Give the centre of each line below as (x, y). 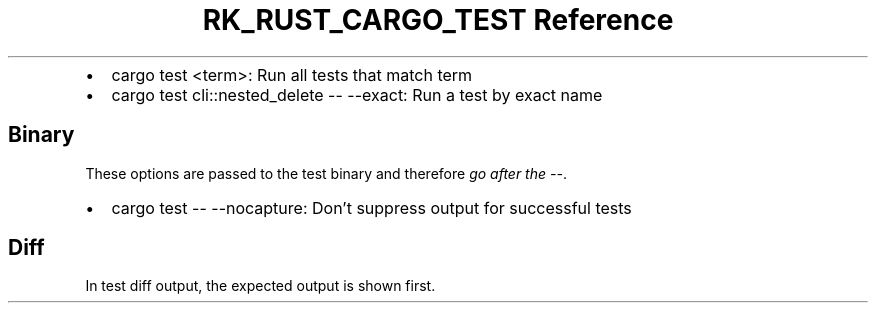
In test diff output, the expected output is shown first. (260, 286)
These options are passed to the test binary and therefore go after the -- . (326, 173)
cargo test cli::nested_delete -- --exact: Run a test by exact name (357, 94)
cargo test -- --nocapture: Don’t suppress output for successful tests (371, 207)
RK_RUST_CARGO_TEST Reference (438, 20)
